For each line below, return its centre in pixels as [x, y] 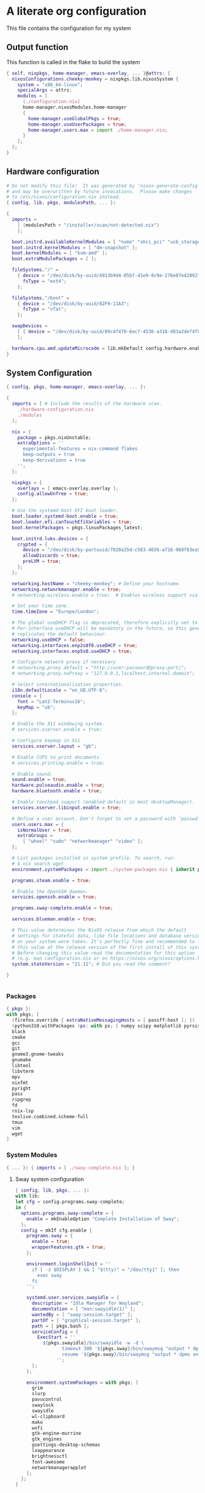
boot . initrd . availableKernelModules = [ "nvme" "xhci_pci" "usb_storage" [107, 242]
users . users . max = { [38, 824]
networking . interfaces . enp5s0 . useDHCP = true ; [72, 651]
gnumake [22, 1060]
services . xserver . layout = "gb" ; [54, 746]
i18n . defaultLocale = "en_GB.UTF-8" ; [60, 690]
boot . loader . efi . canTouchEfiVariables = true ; [72, 522]
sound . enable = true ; [39, 779]
